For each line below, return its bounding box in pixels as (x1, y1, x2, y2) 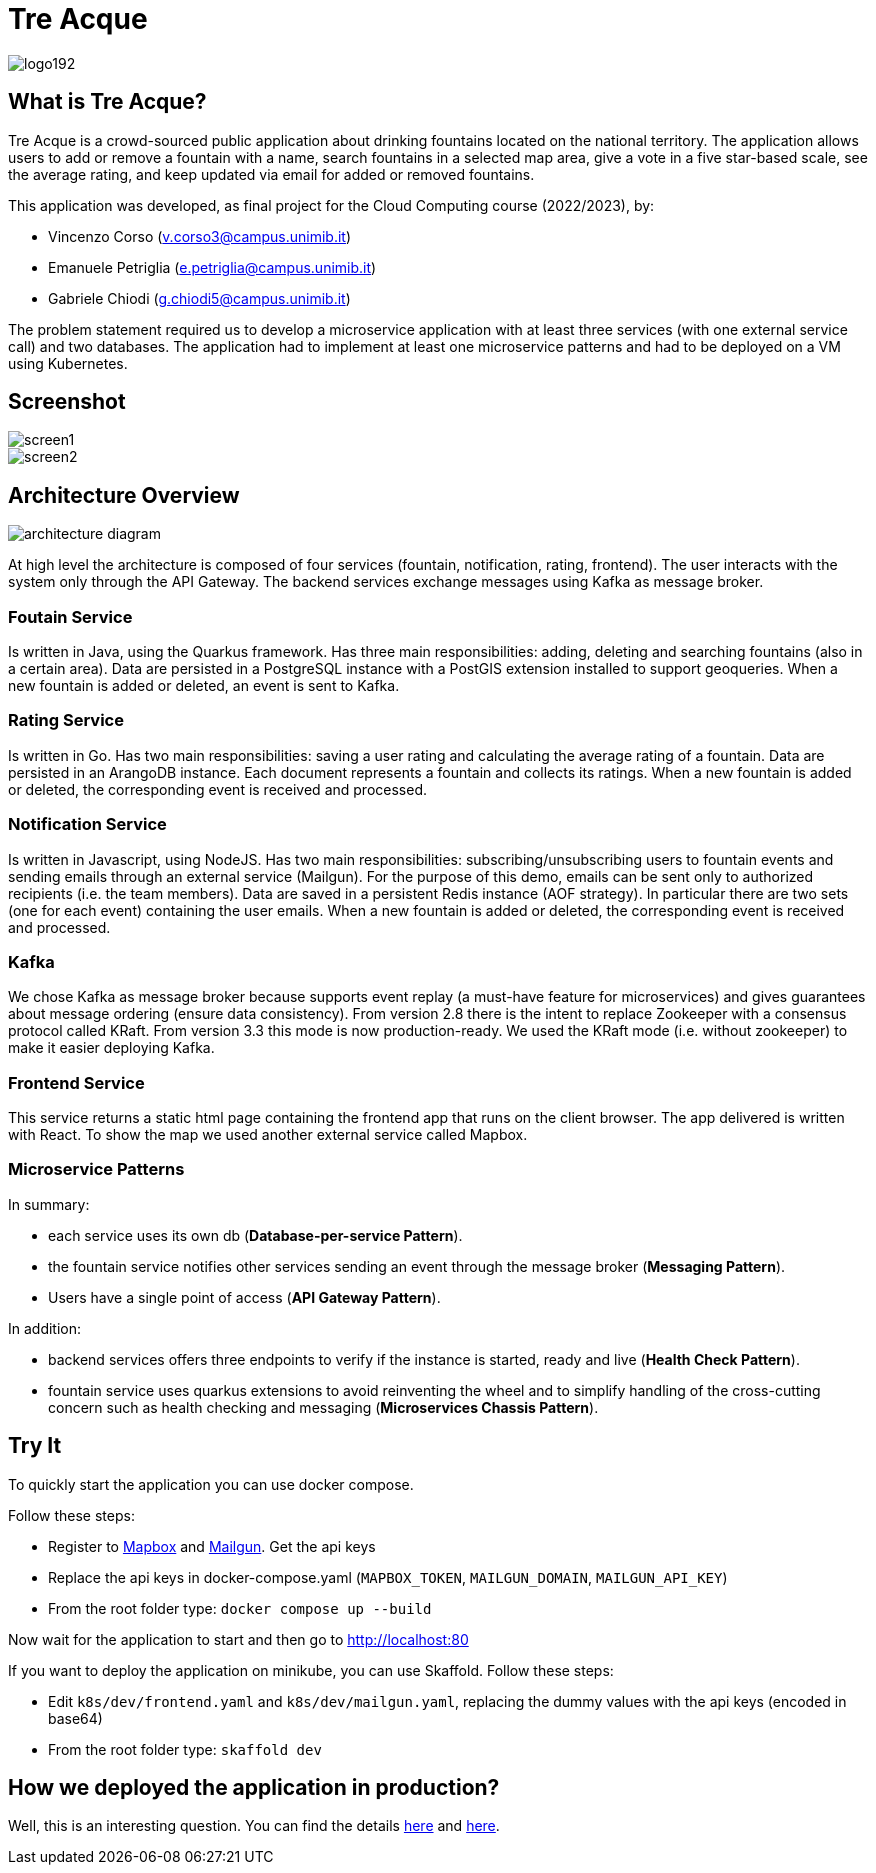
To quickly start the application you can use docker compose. (8, 1475, 414, 1493)
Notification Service (8, 814, 167, 835)
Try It (8, 1433, 62, 1459)
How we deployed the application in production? (8, 1775, 500, 1801)
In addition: (8, 1319, 82, 1337)
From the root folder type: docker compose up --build (48, 1599, 432, 1617)
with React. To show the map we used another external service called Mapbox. (8, 1126, 528, 1144)
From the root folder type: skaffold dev (48, 1740, 322, 1758)
